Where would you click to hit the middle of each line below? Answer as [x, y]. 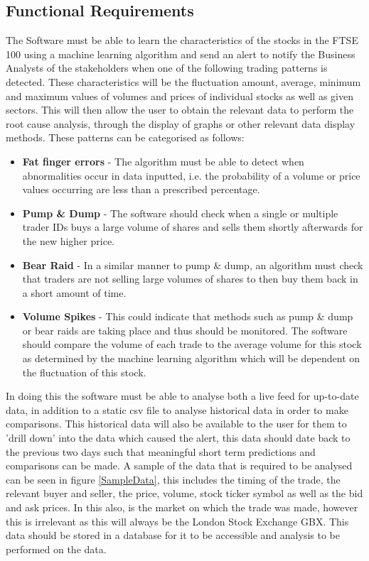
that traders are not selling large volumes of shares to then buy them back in [190, 279]
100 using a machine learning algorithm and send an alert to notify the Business [181, 54]
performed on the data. [56, 549]
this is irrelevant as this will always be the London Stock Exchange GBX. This [177, 521]
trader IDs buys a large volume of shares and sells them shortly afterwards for [193, 227]
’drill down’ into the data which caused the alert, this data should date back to [178, 438]
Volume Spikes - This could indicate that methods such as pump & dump [188, 316]
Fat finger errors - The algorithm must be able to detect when [163, 161]
